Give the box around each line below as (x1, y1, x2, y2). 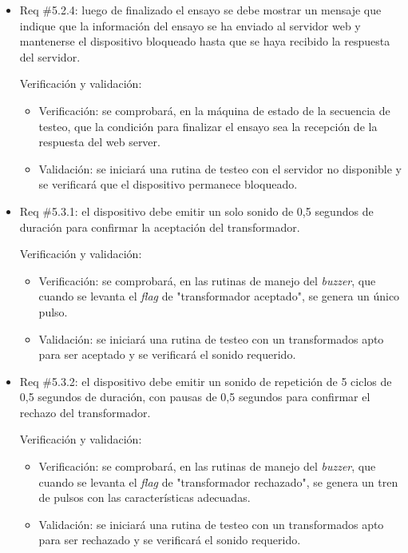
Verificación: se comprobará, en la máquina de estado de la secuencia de (38, 101, 390, 118)
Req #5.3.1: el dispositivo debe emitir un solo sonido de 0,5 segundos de (19, 202, 374, 219)
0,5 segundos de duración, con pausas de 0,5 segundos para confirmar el (19, 388, 370, 405)
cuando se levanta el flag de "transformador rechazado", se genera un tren (38, 473, 398, 490)
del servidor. (19, 48, 81, 65)
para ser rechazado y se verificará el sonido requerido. (38, 531, 301, 548)
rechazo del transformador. (19, 404, 151, 420)
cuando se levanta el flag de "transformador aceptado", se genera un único (38, 288, 400, 304)
